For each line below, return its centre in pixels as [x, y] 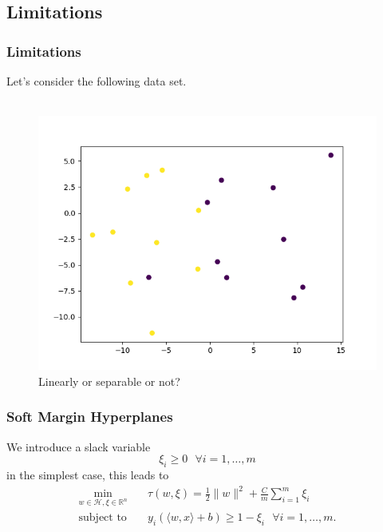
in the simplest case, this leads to [88, 474]
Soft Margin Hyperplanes [90, 417]
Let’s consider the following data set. [97, 81]
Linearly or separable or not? [109, 381]
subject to [103, 517]
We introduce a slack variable [79, 446]
